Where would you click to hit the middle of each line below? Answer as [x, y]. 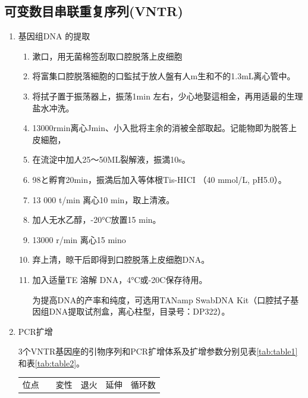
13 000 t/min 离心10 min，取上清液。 [103, 199]
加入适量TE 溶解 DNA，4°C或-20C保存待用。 [120, 279]
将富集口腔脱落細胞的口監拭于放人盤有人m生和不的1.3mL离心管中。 [164, 76]
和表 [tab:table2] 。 [51, 363]
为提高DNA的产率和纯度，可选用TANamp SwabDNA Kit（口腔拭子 [161, 299]
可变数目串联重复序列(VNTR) [94, 11]
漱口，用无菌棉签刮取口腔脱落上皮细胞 [107, 56]
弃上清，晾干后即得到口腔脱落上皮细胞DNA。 [121, 259]
